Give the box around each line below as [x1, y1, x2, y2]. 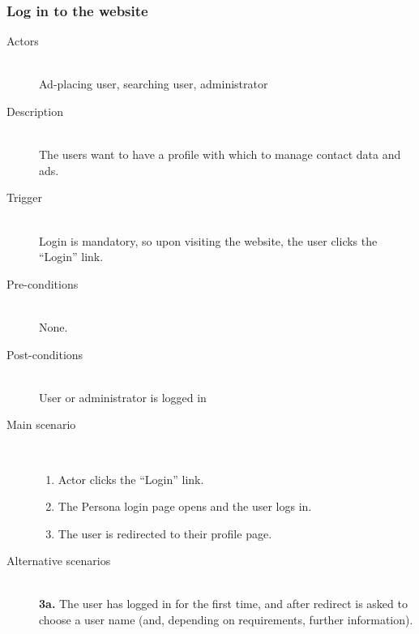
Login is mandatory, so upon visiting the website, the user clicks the [39, 232, 378, 249]
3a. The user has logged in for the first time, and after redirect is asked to [39, 595, 408, 612]
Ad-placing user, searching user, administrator [39, 75, 268, 92]
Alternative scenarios [6, 552, 111, 569]
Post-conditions [6, 345, 83, 362]
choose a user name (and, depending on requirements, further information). [39, 611, 413, 628]
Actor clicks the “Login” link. [58, 470, 204, 487]
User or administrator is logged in [39, 388, 207, 405]
